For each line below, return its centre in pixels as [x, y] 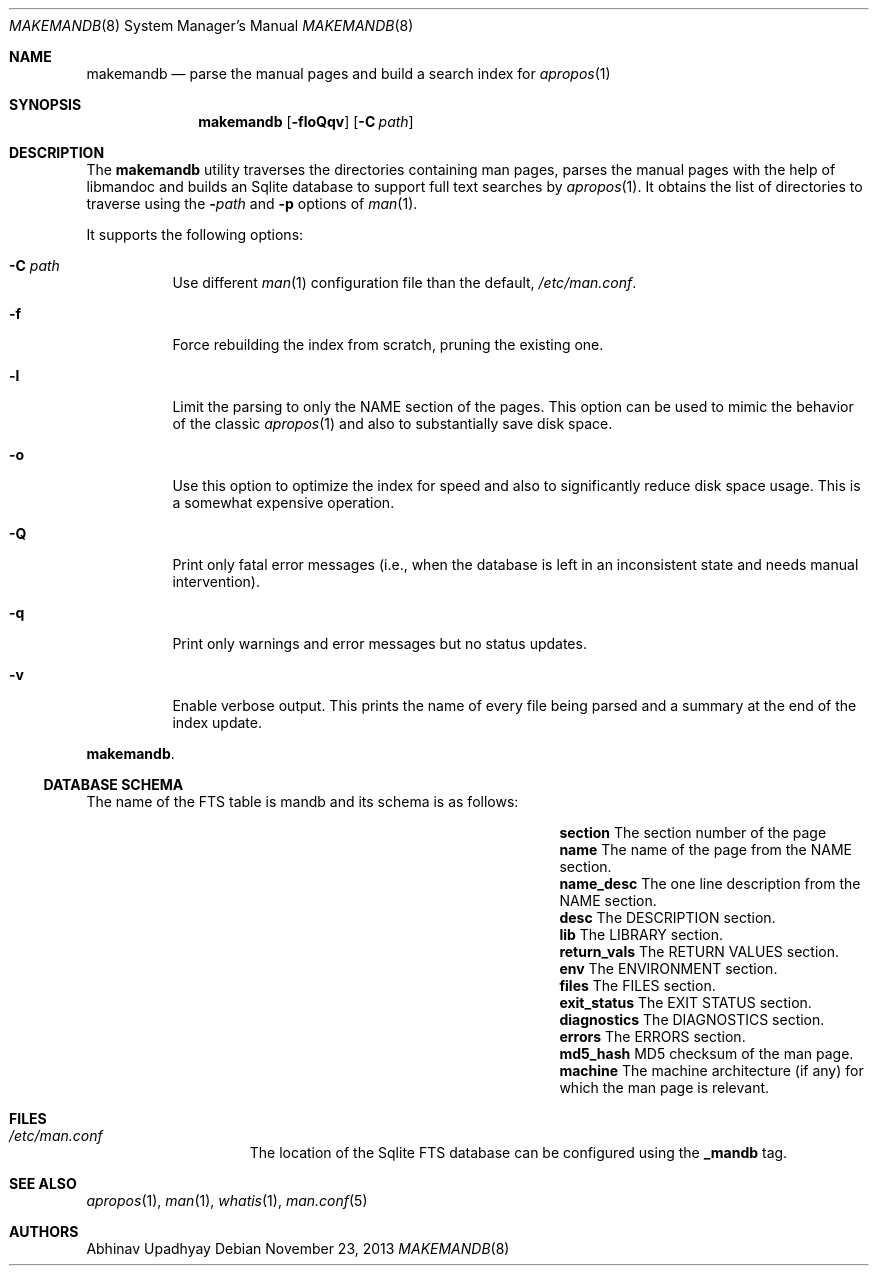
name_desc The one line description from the [710, 883]
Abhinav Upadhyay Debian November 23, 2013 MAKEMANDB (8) [298, 1248]
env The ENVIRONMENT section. [668, 968]
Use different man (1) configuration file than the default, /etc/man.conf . [404, 282]
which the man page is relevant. [664, 1087]
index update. [217, 722]
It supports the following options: [195, 234]
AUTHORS [44, 1231]
